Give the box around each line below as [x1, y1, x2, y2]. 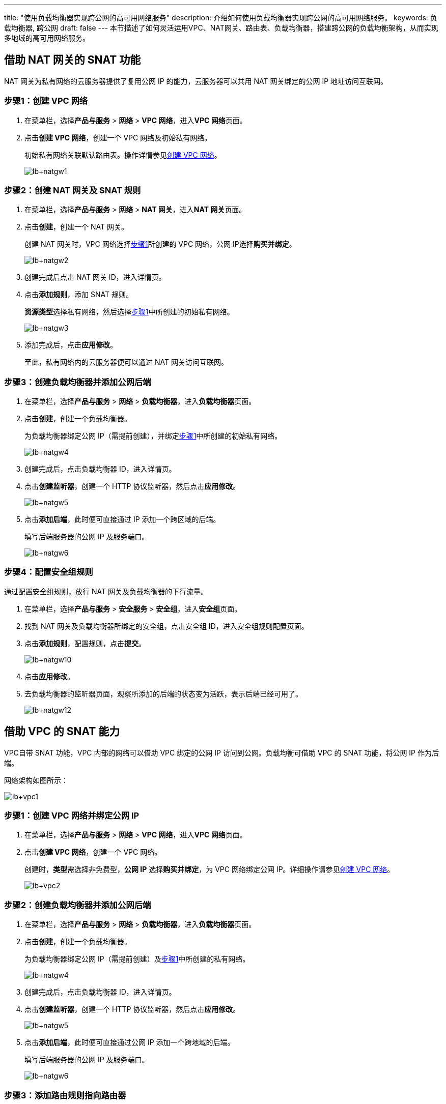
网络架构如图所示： [4, 775, 68, 785]
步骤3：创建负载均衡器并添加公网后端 [4, 376, 151, 387]
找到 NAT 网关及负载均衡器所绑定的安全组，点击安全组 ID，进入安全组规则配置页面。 [24, 621, 309, 630]
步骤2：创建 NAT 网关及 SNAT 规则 [4, 185, 141, 195]
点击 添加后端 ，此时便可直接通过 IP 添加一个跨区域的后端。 [24, 515, 220, 524]
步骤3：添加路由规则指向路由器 [4, 1090, 126, 1100]
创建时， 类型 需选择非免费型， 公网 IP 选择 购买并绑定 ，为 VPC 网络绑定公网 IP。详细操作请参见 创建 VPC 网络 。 [24, 865, 395, 874]
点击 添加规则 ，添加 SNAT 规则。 [24, 290, 133, 299]
